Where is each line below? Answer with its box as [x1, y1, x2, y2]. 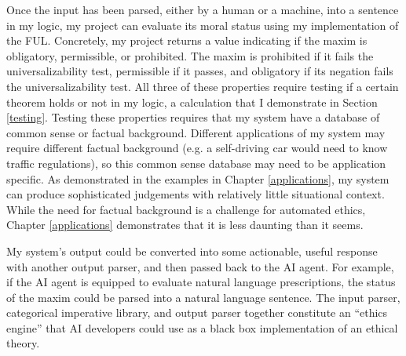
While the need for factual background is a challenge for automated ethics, [6, 201, 366, 217]
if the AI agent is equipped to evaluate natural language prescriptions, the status [6, 274, 396, 290]
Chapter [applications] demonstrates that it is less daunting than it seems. [6, 216, 364, 233]
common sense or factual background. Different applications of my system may [6, 124, 386, 140]
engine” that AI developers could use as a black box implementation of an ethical [6, 319, 398, 336]
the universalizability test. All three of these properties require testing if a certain [6, 78, 399, 94]
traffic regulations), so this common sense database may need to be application [6, 154, 386, 171]
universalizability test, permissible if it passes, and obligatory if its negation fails [6, 63, 393, 79]
